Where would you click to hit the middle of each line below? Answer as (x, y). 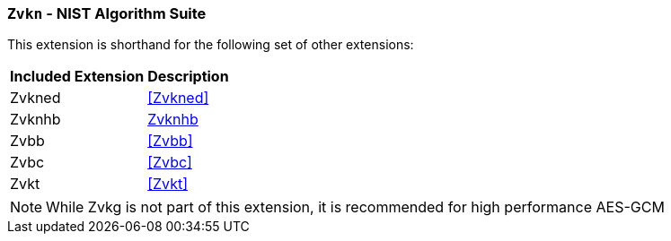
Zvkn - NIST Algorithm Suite (107, 13)
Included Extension (77, 77)
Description (188, 77)
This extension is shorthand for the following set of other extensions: (211, 45)
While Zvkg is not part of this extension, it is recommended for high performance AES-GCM (355, 207)
